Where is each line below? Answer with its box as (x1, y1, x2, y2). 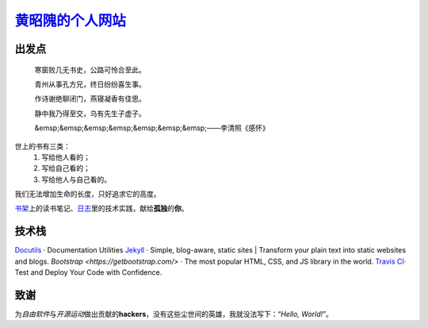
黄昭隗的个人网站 (14, 12, 127, 29)
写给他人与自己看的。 (41, 175, 111, 184)
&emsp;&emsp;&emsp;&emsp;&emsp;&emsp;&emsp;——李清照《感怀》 (34, 123, 269, 133)
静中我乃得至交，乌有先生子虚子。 (34, 108, 146, 118)
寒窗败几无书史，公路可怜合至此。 (34, 64, 146, 75)
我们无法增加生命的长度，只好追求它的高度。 (14, 189, 161, 199)
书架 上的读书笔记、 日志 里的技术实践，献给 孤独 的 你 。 (14, 203, 189, 214)
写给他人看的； (41, 152, 90, 162)
